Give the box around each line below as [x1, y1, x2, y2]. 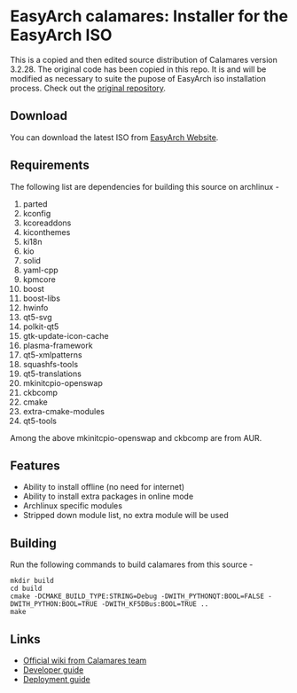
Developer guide [22, 665, 84, 675]
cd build [10, 584, 43, 594]
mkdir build [10, 577, 54, 586]
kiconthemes [22, 226, 71, 237]
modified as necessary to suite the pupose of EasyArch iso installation [10, 73, 267, 83]
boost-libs [22, 293, 61, 303]
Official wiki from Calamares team [22, 655, 147, 665]
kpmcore [22, 273, 56, 285]
